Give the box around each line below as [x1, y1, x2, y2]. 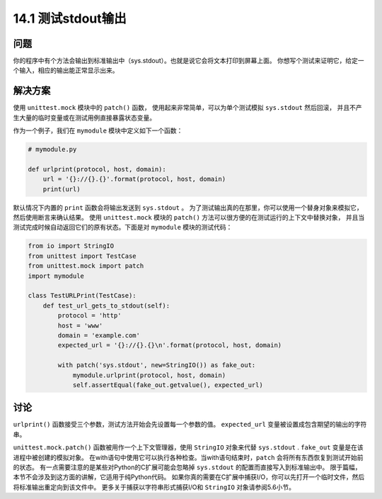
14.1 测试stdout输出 [13, 11, 127, 26]
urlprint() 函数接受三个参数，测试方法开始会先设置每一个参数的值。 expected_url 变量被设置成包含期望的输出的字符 [13, 420, 367, 429]
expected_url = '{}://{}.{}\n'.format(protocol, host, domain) [57, 341, 282, 349]
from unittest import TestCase [28, 252, 137, 260]
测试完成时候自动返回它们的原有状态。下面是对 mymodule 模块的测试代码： [13, 223, 233, 232]
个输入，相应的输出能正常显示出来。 [13, 66, 119, 74]
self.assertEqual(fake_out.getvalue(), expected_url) [72, 381, 263, 389]
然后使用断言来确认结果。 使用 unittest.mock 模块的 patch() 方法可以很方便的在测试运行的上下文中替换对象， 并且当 [13, 213, 365, 222]
